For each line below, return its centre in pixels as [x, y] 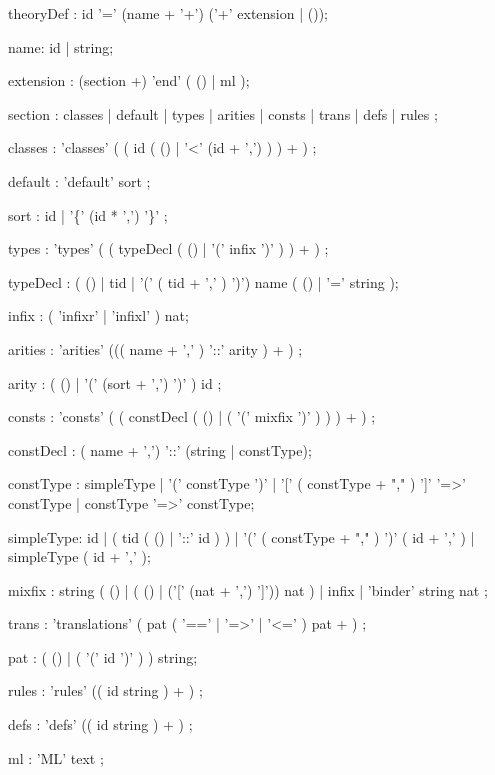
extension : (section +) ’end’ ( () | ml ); [129, 80]
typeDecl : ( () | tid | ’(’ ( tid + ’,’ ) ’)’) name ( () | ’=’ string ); [203, 281]
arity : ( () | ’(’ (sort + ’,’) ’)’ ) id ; [115, 382]
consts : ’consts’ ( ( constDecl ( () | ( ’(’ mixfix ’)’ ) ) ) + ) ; [192, 416]
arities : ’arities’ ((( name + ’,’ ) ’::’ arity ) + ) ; [155, 348]
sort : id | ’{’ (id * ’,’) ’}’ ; [88, 214]
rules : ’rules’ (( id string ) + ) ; [105, 690]
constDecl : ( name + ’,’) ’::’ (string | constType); [160, 449]
